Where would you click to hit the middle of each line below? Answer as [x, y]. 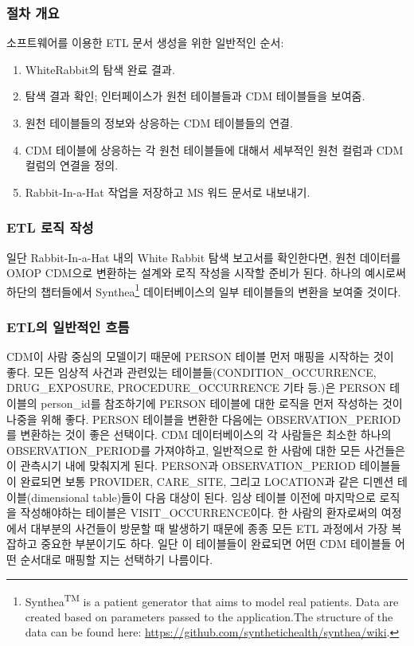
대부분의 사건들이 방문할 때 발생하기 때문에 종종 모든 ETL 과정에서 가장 [209, 528]
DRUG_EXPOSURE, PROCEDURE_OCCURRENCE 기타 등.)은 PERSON [196, 388]
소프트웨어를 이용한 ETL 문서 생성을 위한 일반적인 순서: [145, 43]
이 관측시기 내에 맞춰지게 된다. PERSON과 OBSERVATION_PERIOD [181, 466]
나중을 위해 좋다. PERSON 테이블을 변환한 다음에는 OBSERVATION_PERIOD [204, 419]
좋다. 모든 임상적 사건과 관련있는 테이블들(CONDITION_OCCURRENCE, [191, 372]
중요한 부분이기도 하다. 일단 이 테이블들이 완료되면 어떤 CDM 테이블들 [216, 544]
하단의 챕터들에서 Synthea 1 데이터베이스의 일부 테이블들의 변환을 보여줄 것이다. [204, 290]
